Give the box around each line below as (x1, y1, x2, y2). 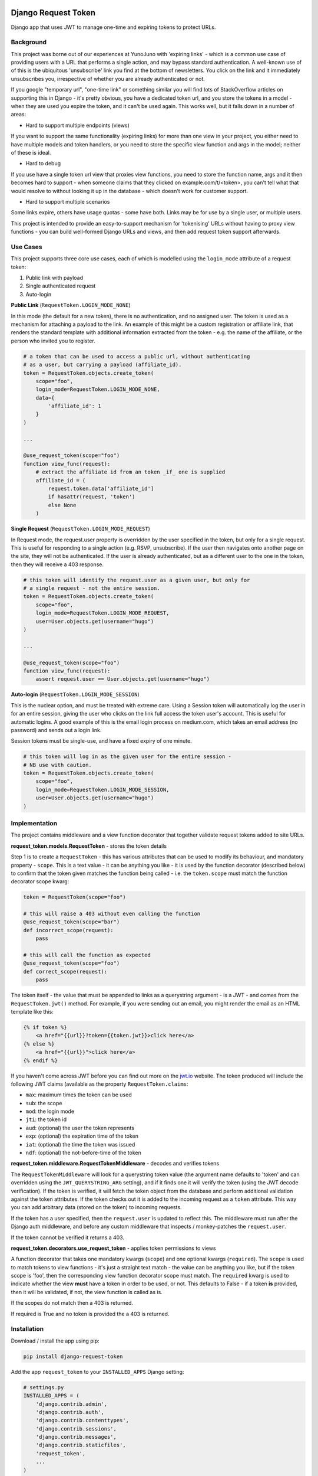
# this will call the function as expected (23, 952, 151, 959)
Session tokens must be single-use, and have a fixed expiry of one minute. (11, 737, 192, 744)
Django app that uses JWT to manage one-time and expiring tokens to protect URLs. (11, 24, 216, 31)
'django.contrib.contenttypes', (35, 1417, 130, 1424)
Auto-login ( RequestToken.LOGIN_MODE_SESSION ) (11, 691, 140, 698)
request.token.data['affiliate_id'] (48, 485, 154, 492)
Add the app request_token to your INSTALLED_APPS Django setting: (11, 1368, 184, 1375)
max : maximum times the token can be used (25, 1091, 132, 1098)
